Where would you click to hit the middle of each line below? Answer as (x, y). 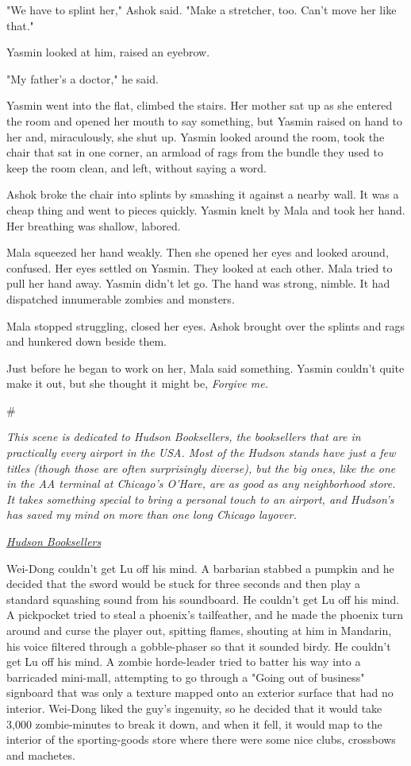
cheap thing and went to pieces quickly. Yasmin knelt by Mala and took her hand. (206, 209)
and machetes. (41, 754)
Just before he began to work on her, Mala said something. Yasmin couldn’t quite (205, 368)
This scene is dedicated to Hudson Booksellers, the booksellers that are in (184, 437)
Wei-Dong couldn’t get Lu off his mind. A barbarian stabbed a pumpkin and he (200, 568)
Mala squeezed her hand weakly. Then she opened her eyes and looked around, (198, 252)
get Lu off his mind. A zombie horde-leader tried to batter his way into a (184, 662)
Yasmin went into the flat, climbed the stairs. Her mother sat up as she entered (200, 105)
